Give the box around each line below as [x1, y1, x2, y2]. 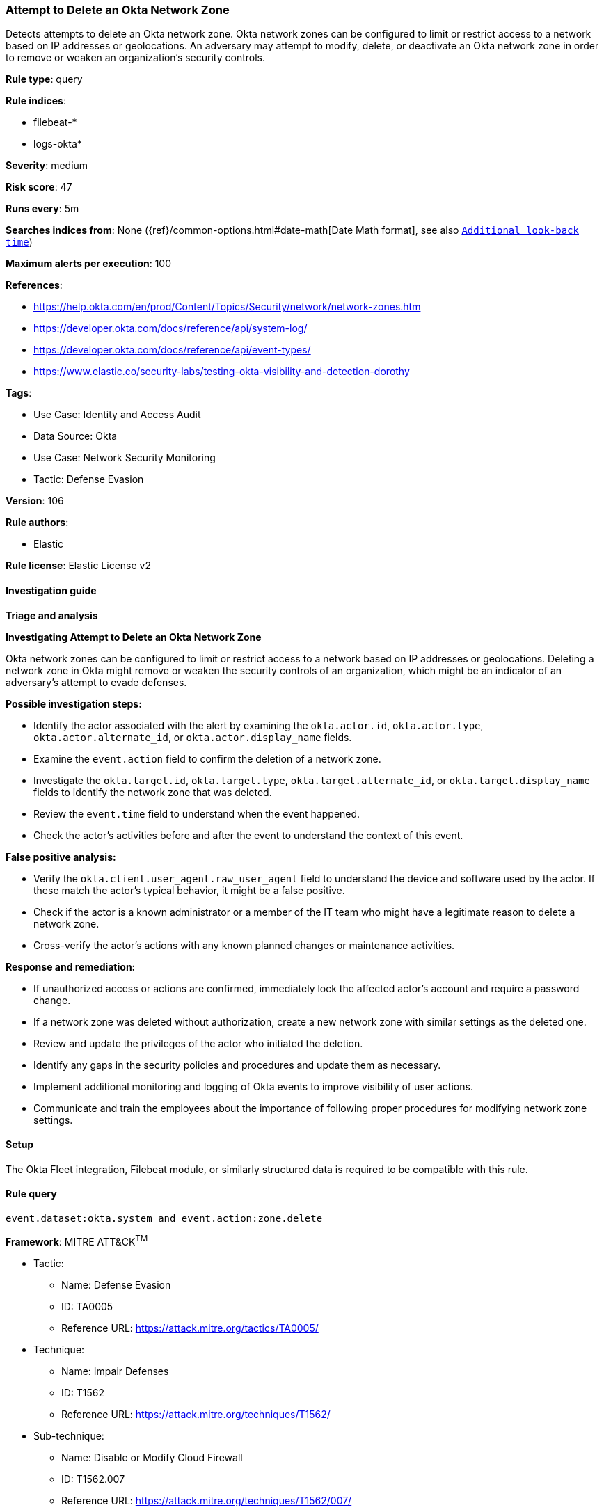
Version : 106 [6, 495, 64, 507]
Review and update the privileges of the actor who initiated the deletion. [33, 1037, 363, 1049]
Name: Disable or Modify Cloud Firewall [61, 1451, 243, 1463]
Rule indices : [6, 95, 66, 107]
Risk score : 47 [6, 181, 72, 193]
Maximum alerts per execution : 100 [6, 257, 172, 270]
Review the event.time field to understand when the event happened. [33, 807, 360, 820]
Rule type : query [6, 73, 83, 86]
